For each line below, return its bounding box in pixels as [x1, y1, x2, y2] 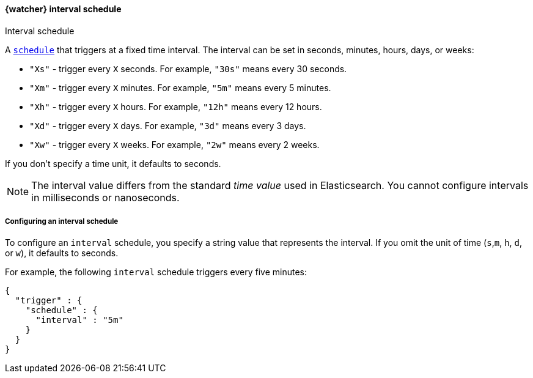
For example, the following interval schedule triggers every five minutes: [5, 267, 307, 278]
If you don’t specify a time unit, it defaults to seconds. [5, 158, 221, 169]
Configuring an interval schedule [5, 217, 119, 226]
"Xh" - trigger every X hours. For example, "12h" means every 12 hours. [29, 101, 322, 112]
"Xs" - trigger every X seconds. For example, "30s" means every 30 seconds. [29, 63, 347, 74]
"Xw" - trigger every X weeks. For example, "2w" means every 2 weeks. [29, 139, 320, 150]
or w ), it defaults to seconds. [5, 248, 119, 259]
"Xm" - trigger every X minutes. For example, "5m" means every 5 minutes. [29, 82, 331, 93]
